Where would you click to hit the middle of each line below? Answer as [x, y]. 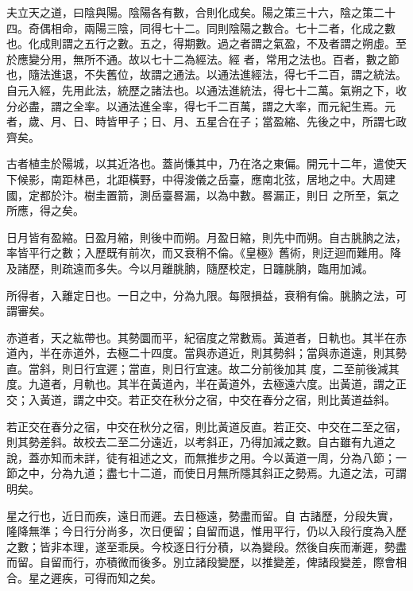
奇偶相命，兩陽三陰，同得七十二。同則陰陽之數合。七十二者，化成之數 [212, 27]
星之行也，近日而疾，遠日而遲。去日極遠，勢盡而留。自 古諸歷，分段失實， [203, 515]
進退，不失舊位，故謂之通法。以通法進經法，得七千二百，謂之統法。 [228, 74]
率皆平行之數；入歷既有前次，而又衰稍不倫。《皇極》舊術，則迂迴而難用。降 [204, 253]
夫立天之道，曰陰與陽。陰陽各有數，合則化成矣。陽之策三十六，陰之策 [190, 12]
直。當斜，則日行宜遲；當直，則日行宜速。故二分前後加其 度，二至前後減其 [203, 368]
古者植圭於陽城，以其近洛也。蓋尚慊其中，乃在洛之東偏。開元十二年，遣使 [201, 163]
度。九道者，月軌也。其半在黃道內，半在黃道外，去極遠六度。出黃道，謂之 [201, 384]
